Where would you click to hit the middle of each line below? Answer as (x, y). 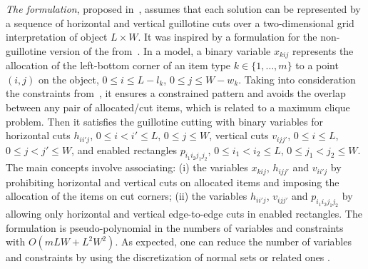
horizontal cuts (38, 135)
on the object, (68, 79)
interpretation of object (57, 37)
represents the (323, 50)
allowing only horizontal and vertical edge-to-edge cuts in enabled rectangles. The (184, 214)
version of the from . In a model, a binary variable (160, 50)
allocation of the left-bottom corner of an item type (118, 65)
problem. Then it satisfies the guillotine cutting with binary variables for (165, 121)
